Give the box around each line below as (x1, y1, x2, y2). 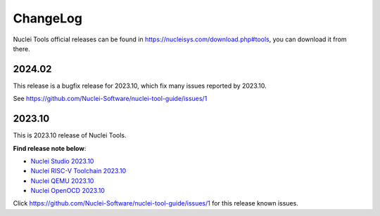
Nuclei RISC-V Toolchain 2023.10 (30, 167, 127, 175)
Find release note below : (13, 144, 87, 152)
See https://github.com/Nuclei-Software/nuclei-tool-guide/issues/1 (13, 95, 208, 103)
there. (13, 44, 31, 53)
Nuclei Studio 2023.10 (30, 156, 94, 165)
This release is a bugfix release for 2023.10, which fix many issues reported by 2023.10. (13, 81, 267, 90)
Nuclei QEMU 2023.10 (30, 176, 94, 185)
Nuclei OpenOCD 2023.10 (30, 187, 105, 195)
